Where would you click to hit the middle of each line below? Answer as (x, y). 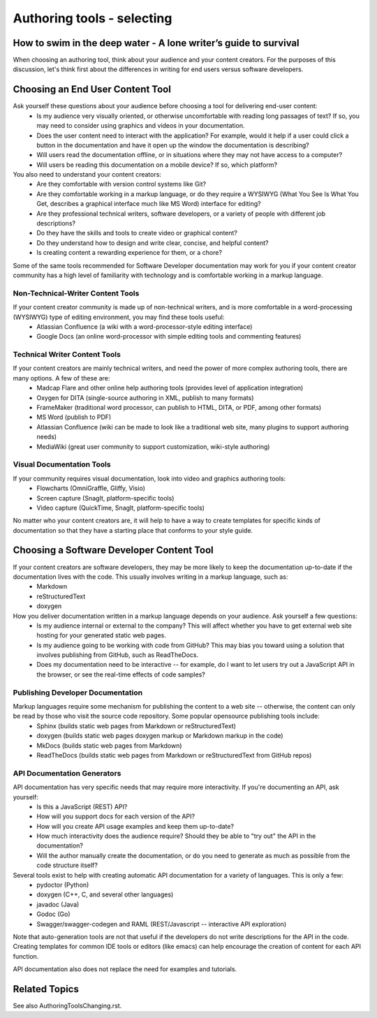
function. (26, 956)
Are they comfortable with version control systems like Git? (121, 184)
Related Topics (46, 989)
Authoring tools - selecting (93, 18)
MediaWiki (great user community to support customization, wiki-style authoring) (153, 446)
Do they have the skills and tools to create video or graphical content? (137, 233)
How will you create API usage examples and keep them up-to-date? (135, 826)
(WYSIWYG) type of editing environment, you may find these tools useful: (119, 317)
